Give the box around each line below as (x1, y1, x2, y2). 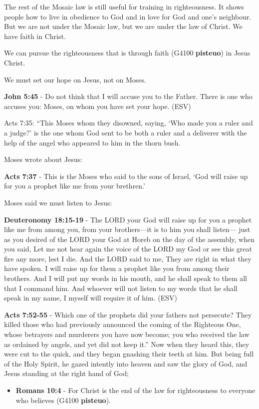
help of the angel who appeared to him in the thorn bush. (4, 137, 181, 147)
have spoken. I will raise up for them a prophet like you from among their (4, 263, 230, 273)
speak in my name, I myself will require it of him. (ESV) (4, 292, 177, 303)
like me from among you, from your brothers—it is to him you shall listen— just (4, 224, 251, 234)
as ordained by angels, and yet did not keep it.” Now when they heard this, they (4, 338, 250, 349)
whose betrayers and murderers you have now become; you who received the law (4, 329, 250, 339)
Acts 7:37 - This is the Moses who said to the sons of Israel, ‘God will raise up (4, 170, 248, 181)
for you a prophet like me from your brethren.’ (4, 180, 145, 191)
